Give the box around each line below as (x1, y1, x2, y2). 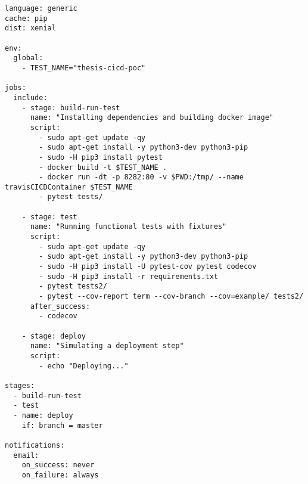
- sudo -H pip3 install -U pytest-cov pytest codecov (39, 262, 257, 271)
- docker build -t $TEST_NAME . (39, 163, 167, 172)
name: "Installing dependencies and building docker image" (30, 113, 274, 122)
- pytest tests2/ (39, 282, 107, 291)
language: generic (5, 4, 77, 13)
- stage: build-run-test (21, 103, 120, 112)
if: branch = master (21, 421, 103, 430)
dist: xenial (5, 24, 56, 33)
